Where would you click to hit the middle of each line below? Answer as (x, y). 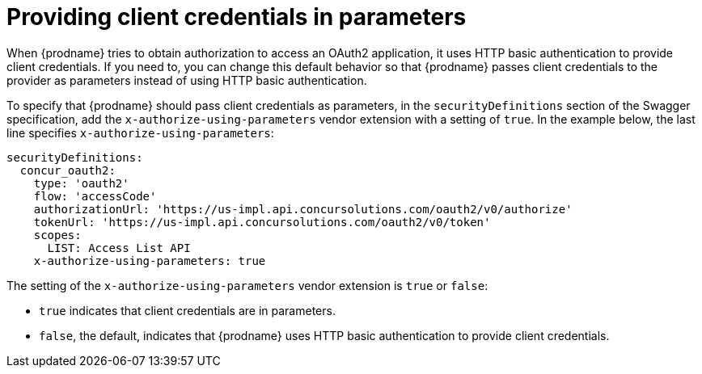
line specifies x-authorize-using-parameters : (140, 132)
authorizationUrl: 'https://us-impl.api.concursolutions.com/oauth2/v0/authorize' (303, 209)
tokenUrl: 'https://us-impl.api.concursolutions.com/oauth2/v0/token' (262, 222)
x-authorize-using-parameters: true (150, 261)
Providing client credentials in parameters (237, 17)
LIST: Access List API (119, 248)
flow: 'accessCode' (95, 196)
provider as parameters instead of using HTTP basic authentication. (187, 80)
